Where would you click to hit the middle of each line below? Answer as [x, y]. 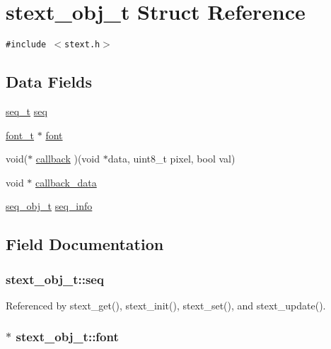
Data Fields [49, 82]
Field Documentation [85, 244]
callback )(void [68, 159]
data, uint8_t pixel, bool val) [172, 159]
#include [26, 45]
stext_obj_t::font [67, 337]
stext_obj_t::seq [55, 279]
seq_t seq [27, 111]
